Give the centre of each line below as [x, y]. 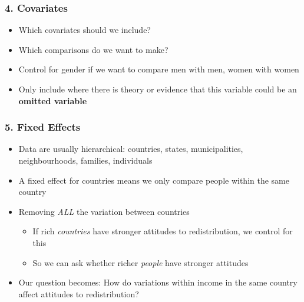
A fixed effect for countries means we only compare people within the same [154, 180]
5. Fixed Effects [43, 127]
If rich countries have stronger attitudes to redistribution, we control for [163, 231]
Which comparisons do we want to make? [93, 49]
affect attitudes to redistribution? [79, 293]
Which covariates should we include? [85, 30]
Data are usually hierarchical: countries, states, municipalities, [131, 149]
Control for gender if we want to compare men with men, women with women [159, 69]
